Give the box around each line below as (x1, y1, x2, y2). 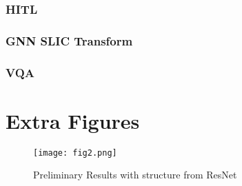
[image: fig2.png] (33, 147, 117, 158)
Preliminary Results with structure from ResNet (33, 167, 237, 182)
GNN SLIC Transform (6, 32, 133, 49)
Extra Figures (6, 106, 140, 134)
